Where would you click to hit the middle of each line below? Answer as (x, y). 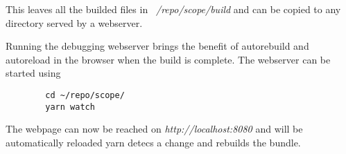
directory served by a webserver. (74, 22)
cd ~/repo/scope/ (85, 95)
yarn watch (70, 107)
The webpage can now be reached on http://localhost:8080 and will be (154, 129)
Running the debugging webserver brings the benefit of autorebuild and (157, 46)
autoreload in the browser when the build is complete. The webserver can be (168, 59)
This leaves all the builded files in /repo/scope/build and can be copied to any (173, 9)
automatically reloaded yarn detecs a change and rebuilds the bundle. (153, 142)
